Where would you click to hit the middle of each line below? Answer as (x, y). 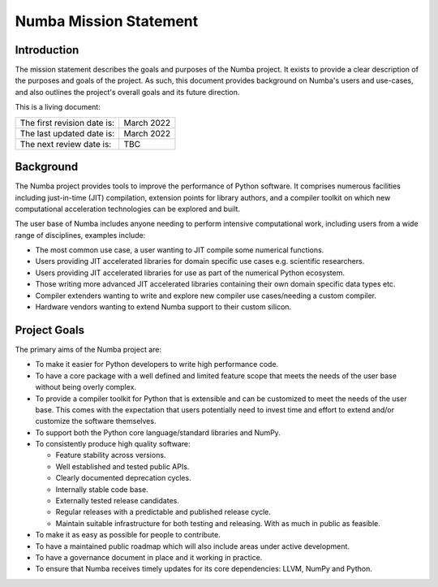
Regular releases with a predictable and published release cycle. (163, 512)
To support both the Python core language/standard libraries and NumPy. (158, 432)
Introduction (47, 50)
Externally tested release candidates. (118, 501)
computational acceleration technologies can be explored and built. (128, 209)
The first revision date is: (67, 123)
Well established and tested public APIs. (122, 466)
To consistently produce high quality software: (113, 444)
